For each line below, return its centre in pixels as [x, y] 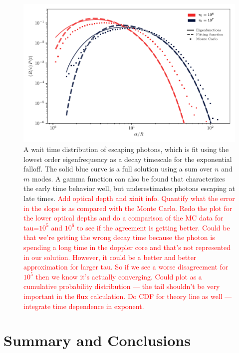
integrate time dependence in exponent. [84, 306]
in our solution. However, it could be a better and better [110, 257]
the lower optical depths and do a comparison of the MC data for [123, 218]
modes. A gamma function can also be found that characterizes [128, 178]
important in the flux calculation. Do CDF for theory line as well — [128, 296]
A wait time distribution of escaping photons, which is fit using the [126, 149]
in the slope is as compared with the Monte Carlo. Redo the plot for [128, 208]
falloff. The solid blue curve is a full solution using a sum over [118, 169]
